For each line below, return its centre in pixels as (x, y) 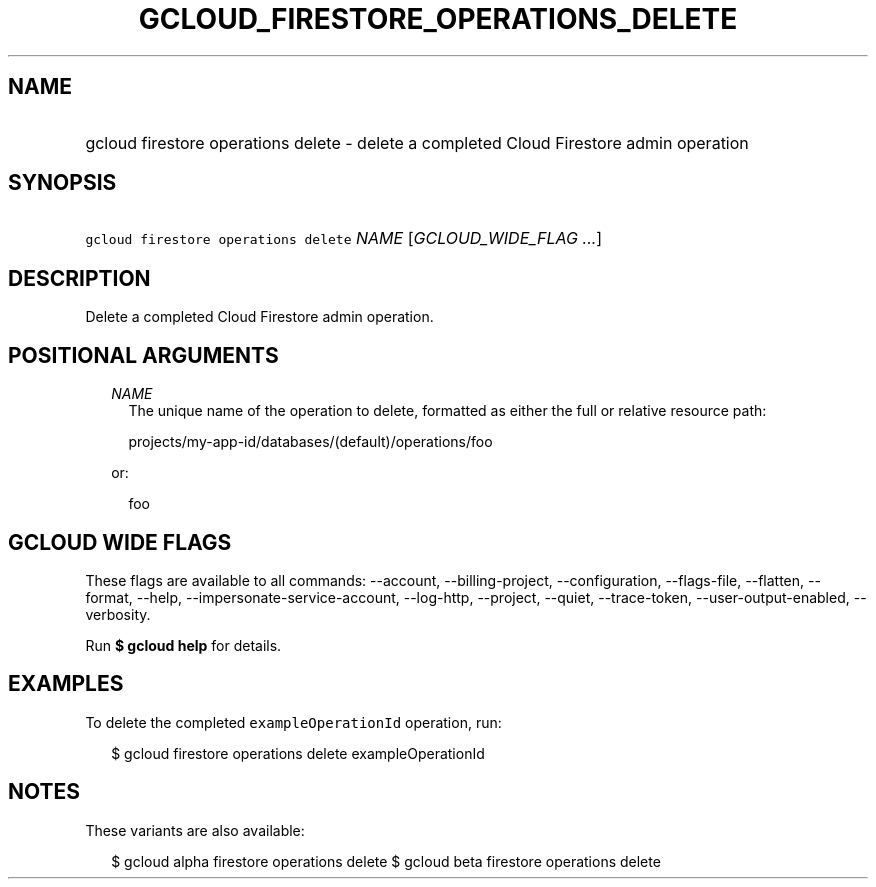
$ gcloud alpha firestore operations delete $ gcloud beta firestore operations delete (386, 861)
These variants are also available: (195, 830)
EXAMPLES (66, 684)
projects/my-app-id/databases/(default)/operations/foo (310, 442)
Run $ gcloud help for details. (183, 645)
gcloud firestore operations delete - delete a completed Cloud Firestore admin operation (417, 142)
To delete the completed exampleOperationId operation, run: (293, 722)
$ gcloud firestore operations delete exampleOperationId (298, 753)
